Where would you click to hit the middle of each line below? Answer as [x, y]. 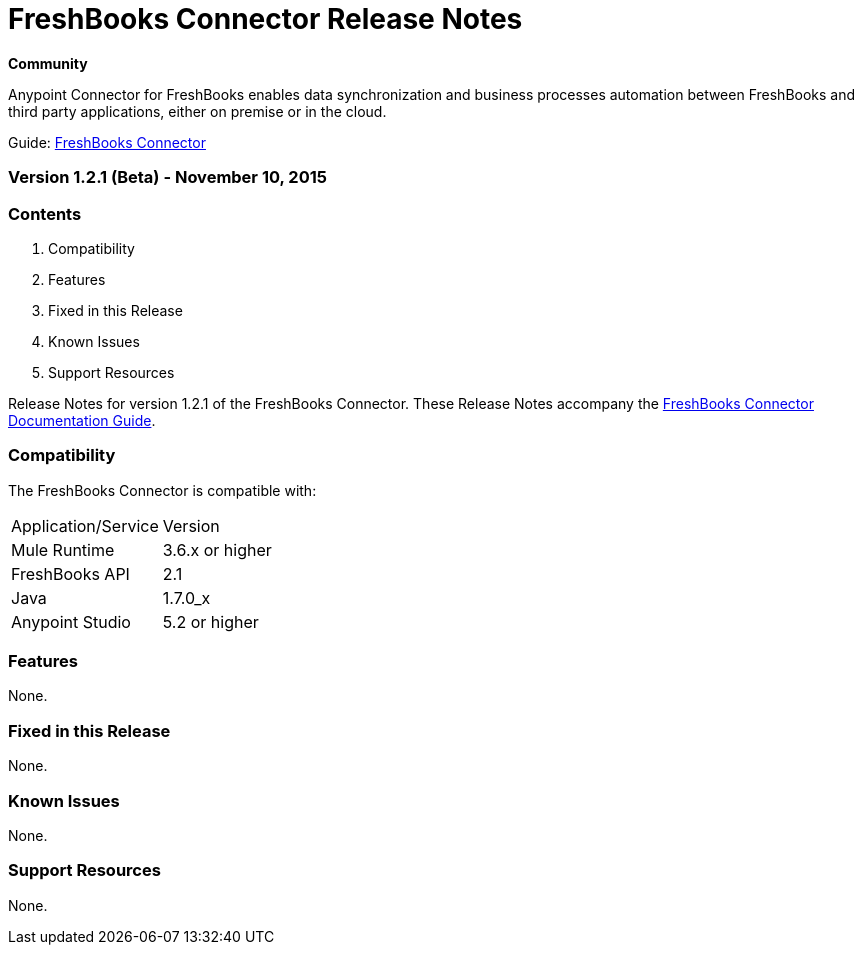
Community [48, 63]
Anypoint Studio [71, 621]
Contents [45, 213]
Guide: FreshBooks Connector [107, 142]
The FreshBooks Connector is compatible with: [162, 490]
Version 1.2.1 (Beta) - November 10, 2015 [167, 177]
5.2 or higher [210, 621]
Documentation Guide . [82, 420]
